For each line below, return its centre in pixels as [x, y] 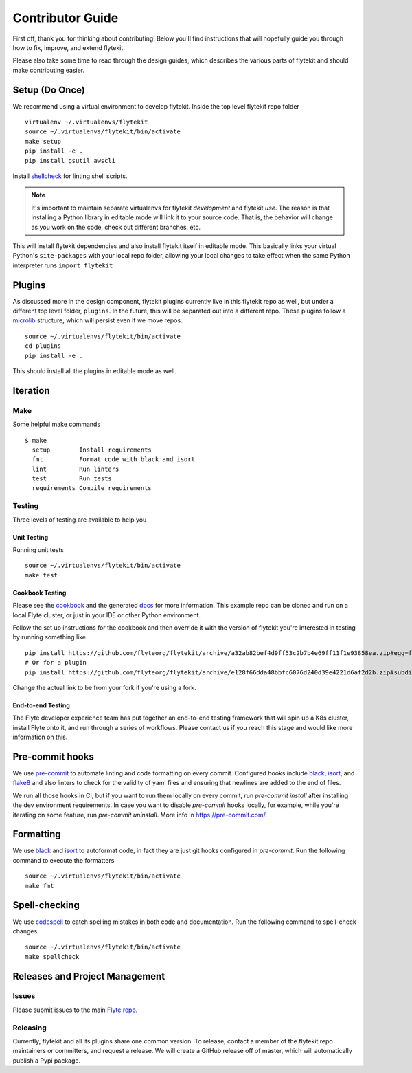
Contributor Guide [66, 18]
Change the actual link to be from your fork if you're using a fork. [105, 687]
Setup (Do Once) [49, 90]
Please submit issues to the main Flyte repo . [75, 1010]
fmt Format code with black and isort [114, 460]
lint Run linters [76, 469]
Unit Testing [31, 537]
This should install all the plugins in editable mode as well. [94, 370]
